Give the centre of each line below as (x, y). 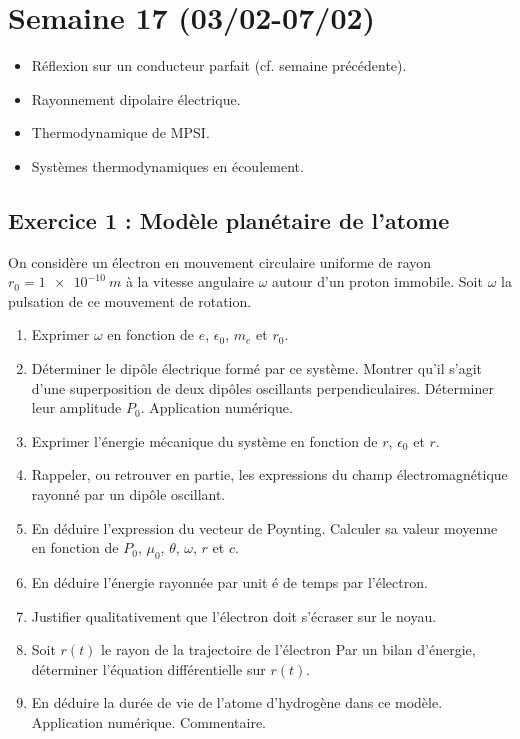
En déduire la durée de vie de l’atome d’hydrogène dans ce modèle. (237, 702)
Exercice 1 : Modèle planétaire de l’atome (229, 219)
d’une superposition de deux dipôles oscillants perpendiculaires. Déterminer (262, 387)
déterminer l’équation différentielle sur (148, 668)
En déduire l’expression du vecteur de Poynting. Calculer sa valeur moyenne (264, 527)
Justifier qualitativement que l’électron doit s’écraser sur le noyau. (234, 615)
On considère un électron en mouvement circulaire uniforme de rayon (220, 261)
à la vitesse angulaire (190, 281)
